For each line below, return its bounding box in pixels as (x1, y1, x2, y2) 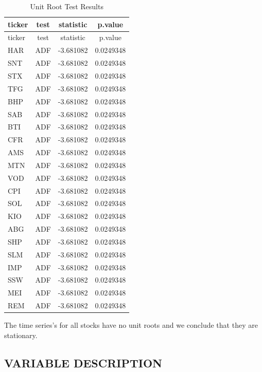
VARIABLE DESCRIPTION (4, 355, 163, 370)
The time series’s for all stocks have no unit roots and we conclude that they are (4, 320, 258, 330)
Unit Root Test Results (30, 1, 103, 11)
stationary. (4, 329, 38, 340)
